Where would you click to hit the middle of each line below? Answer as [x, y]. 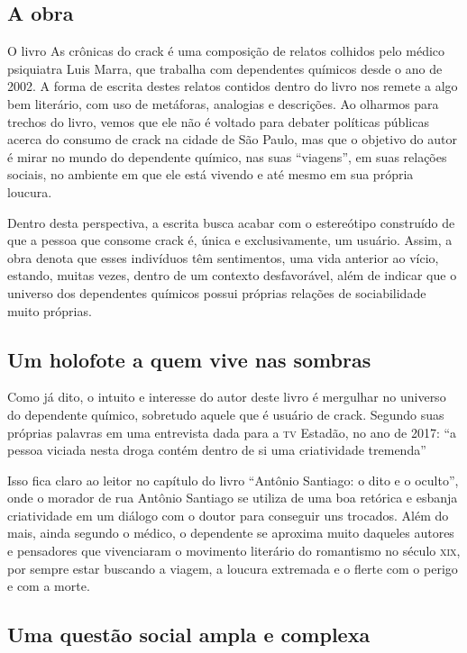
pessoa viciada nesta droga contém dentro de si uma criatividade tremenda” [217, 450]
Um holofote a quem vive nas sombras [189, 359]
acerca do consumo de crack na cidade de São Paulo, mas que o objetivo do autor [232, 139]
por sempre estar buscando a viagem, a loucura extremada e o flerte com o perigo [233, 568]
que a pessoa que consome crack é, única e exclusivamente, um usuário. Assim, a [230, 240]
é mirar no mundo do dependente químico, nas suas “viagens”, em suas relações [227, 156]
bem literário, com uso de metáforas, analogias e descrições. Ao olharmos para [223, 103]
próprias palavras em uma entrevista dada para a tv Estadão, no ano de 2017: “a [232, 432]
